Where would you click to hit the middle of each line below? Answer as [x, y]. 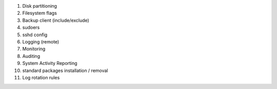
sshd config [35, 35]
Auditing [31, 56]
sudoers [31, 28]
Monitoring [34, 49]
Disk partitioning [40, 6]
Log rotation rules [41, 77]
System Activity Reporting [50, 63]
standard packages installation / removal [65, 70]
